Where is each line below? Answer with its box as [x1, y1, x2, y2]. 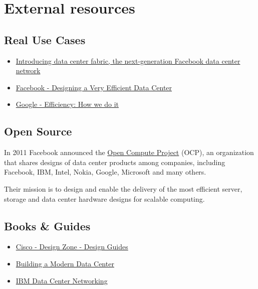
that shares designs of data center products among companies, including [4, 157, 225, 167]
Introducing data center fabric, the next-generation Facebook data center [16, 55, 240, 66]
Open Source [4, 123, 72, 139]
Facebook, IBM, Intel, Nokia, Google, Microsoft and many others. [4, 167, 206, 177]
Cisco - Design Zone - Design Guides [16, 241, 128, 252]
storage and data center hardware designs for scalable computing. [4, 193, 205, 204]
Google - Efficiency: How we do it [16, 99, 119, 109]
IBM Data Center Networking [16, 275, 108, 285]
